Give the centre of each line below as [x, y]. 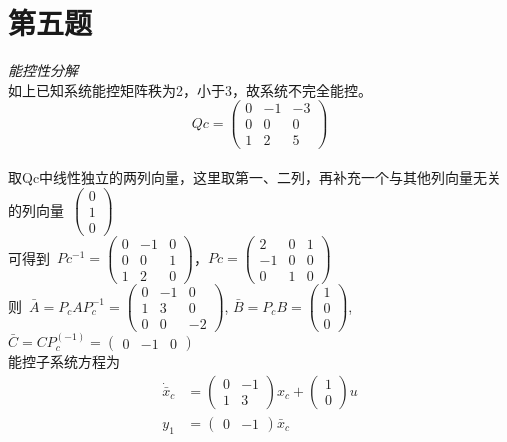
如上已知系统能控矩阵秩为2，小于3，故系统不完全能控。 [190, 89]
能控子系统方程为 [64, 361]
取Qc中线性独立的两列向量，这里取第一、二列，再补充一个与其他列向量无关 [255, 177]
